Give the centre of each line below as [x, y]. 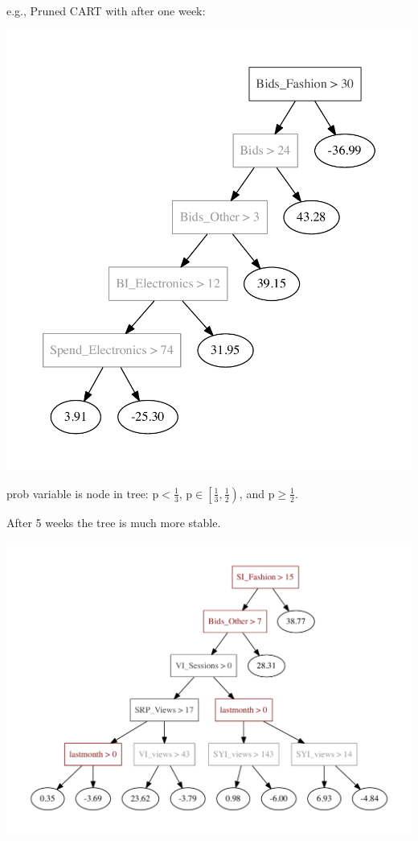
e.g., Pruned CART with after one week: [106, 10]
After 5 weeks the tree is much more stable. [114, 522]
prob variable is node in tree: [78, 493]
